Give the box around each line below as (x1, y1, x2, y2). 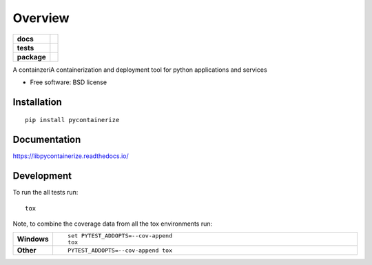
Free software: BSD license (30, 78, 107, 86)
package (17, 52, 46, 61)
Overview (12, 10, 70, 26)
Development (12, 170, 72, 182)
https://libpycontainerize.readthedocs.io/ (12, 152, 129, 160)
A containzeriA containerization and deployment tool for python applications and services (12, 66, 268, 74)
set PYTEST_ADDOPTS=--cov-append (68, 232, 172, 239)
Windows (17, 235, 49, 244)
